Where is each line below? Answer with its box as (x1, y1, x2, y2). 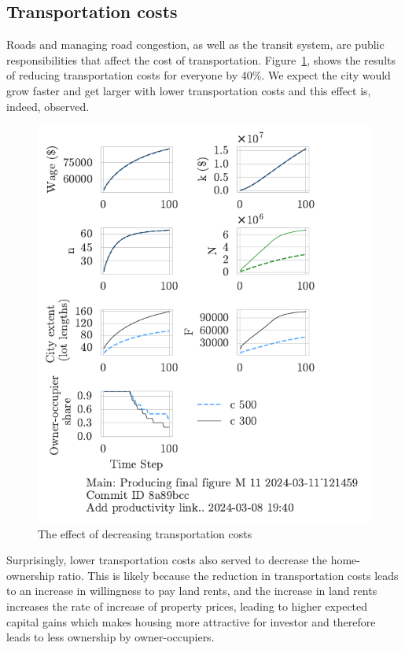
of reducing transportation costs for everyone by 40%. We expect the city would (6, 67, 391, 83)
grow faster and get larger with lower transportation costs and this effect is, (6, 82, 371, 98)
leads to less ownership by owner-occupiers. (6, 629, 215, 645)
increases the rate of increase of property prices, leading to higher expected (6, 597, 368, 614)
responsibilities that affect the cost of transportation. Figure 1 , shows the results (6, 51, 396, 68)
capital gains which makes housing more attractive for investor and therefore (6, 613, 376, 630)
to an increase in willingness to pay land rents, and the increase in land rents (6, 582, 377, 599)
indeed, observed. (6, 98, 90, 114)
